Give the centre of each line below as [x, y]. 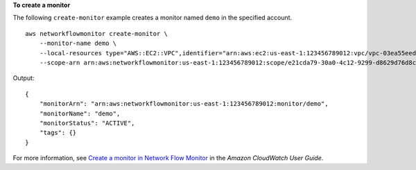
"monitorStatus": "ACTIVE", [87, 123]
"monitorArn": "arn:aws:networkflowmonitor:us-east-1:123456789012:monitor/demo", [184, 104]
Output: [24, 78]
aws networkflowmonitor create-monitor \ [96, 34]
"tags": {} [58, 133]
